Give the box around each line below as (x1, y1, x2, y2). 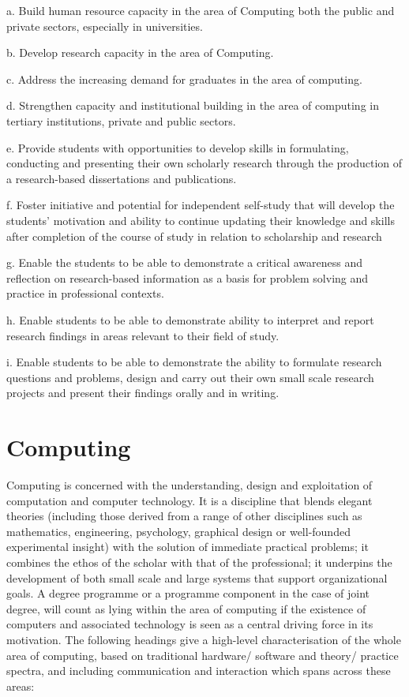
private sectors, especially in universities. (6, 17, 203, 34)
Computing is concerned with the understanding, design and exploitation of (6, 477, 373, 493)
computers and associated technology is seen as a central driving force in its (6, 616, 373, 632)
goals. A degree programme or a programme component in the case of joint (6, 585, 370, 601)
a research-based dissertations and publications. (6, 170, 237, 186)
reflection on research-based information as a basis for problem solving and (6, 269, 369, 286)
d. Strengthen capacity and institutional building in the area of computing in (6, 97, 379, 114)
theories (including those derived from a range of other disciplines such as (6, 508, 362, 524)
